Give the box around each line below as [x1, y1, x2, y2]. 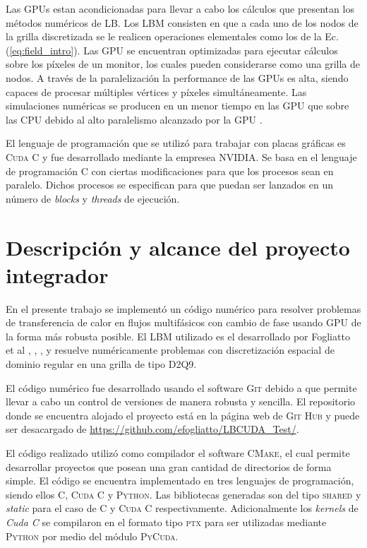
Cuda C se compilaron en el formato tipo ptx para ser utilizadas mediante [6, 514, 327, 529]
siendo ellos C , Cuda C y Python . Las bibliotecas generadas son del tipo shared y [6, 487, 361, 501]
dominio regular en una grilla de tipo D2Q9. [6, 357, 197, 371]
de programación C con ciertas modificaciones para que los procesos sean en [6, 163, 334, 178]
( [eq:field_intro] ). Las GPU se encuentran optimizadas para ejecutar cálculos [6, 42, 338, 57]
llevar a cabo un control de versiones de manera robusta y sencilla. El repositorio [6, 394, 356, 409]
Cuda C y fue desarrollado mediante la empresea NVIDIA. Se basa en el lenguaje [6, 149, 357, 164]
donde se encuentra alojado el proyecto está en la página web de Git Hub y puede [6, 407, 360, 422]
